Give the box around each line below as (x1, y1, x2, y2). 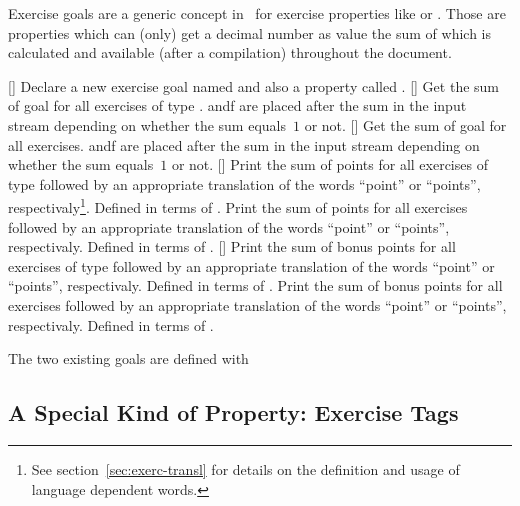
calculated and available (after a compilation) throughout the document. (8, 42, 452, 63)
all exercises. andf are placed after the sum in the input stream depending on (8, 134, 480, 155)
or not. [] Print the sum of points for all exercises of (171, 154, 488, 175)
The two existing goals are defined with (8, 348, 249, 369)
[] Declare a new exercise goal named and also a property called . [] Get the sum (8, 75, 500, 96)
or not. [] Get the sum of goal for (304, 114, 507, 135)
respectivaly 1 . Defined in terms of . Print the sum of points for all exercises (8, 194, 468, 217)
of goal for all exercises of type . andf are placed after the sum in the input (8, 95, 467, 116)
